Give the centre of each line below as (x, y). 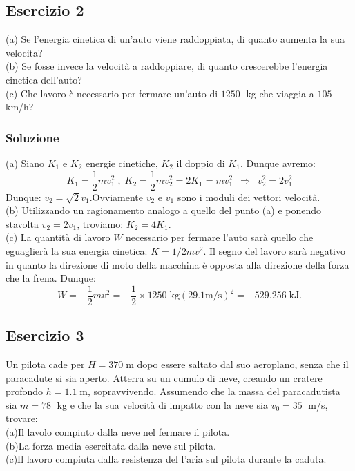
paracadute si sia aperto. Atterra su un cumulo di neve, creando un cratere (164, 377)
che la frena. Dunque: (51, 278)
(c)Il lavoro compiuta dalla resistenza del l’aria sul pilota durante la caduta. (166, 459)
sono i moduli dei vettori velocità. (249, 196)
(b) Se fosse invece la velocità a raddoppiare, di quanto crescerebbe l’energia (167, 66)
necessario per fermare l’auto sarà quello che (220, 237)
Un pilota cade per (45, 364)
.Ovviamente (116, 196)
